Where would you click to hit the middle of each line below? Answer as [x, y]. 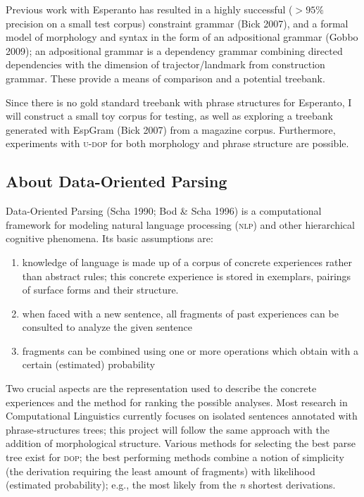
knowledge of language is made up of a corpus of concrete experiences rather [187, 262]
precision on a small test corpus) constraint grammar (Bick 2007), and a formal [177, 23]
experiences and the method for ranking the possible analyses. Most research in [177, 402]
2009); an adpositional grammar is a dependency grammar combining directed [174, 50]
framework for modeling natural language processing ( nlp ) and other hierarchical [180, 224]
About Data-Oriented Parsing [117, 181]
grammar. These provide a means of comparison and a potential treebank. [165, 78]
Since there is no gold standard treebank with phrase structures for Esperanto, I [179, 102]
